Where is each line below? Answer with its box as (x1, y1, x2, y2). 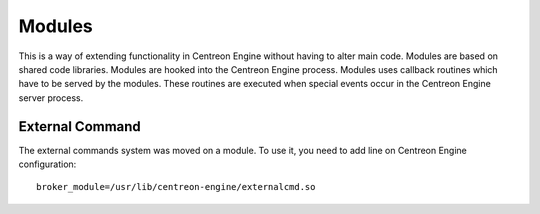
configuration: (18, 158, 77, 170)
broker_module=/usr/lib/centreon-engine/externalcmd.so (36, 181, 316, 193)
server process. (18, 91, 84, 104)
